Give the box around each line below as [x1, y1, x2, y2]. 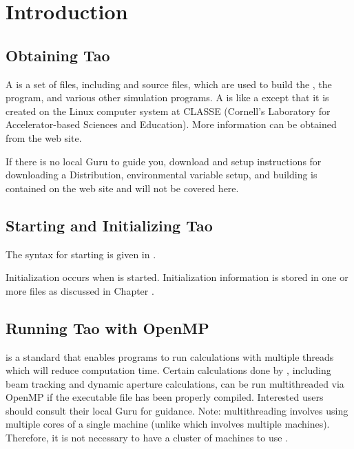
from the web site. [6, 130, 82, 145]
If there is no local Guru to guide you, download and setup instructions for [6, 154, 322, 168]
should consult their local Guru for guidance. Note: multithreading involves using [6, 403, 348, 417]
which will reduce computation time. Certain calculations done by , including [6, 363, 331, 377]
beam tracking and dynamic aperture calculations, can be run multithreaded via [6, 376, 344, 390]
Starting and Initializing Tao [6, 214, 213, 236]
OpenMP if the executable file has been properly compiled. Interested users [6, 390, 324, 404]
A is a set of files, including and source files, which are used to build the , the [6, 76, 332, 91]
